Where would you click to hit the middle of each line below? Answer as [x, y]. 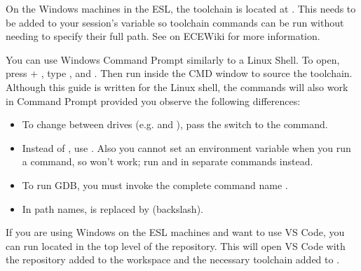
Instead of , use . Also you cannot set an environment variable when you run [186, 147]
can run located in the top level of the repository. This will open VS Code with [176, 245]
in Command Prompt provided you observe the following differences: [153, 100]
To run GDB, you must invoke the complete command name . [155, 185]
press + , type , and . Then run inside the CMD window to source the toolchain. [179, 73]
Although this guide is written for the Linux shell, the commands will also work [177, 86]
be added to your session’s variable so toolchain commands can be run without [175, 22]
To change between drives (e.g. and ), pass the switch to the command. [175, 124]
